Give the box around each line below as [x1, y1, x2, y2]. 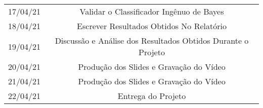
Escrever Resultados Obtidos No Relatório [77, 20, 227, 32]
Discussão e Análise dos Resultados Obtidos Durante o [55, 35, 249, 46]
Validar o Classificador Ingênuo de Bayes [79, 6, 224, 17]
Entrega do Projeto [117, 90, 186, 101]
